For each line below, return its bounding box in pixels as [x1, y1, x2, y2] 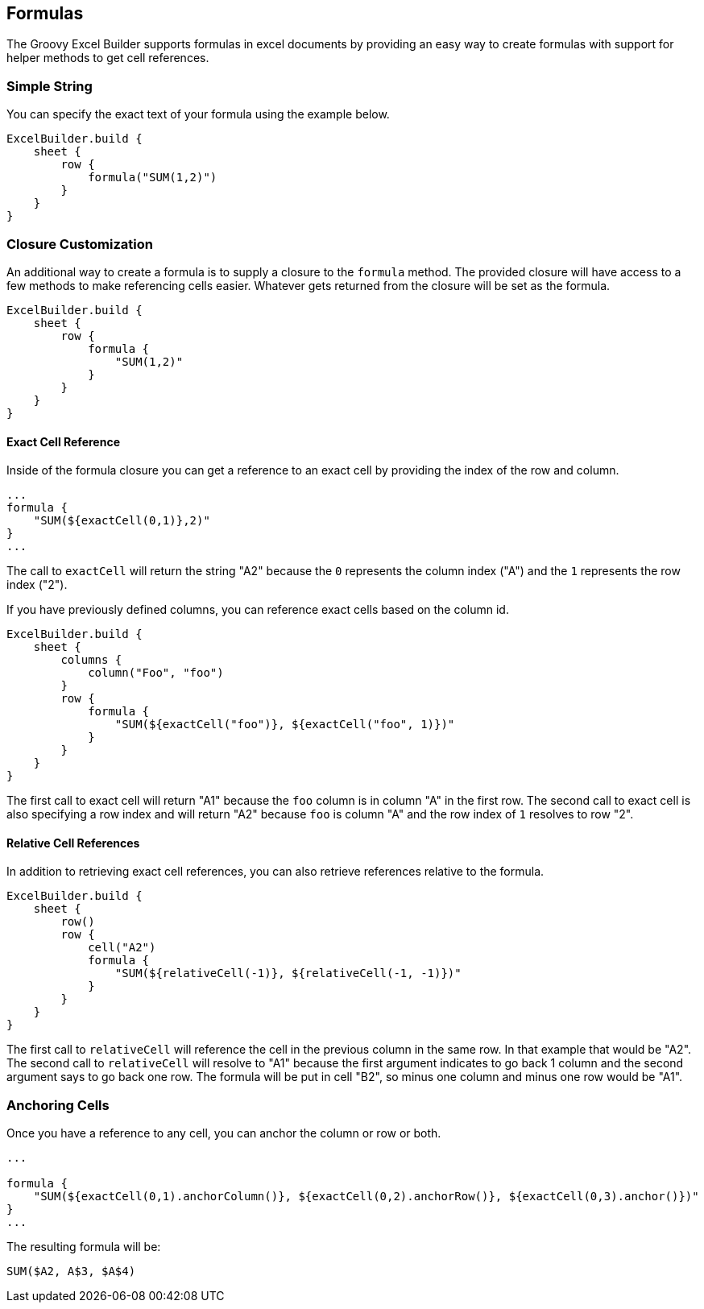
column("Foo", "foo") [88, 666, 224, 680]
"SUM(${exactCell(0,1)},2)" [33, 514, 210, 528]
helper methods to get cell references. [6, 51, 209, 65]
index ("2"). [6, 578, 68, 592]
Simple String [6, 77, 93, 94]
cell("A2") [88, 941, 156, 955]
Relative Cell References [6, 835, 140, 850]
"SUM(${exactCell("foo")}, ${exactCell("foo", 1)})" [114, 718, 455, 731]
